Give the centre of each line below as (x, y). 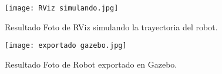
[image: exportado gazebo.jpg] (66, 46)
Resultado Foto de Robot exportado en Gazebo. (91, 64)
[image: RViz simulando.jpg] (62, 8)
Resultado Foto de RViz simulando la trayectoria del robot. (111, 27)
